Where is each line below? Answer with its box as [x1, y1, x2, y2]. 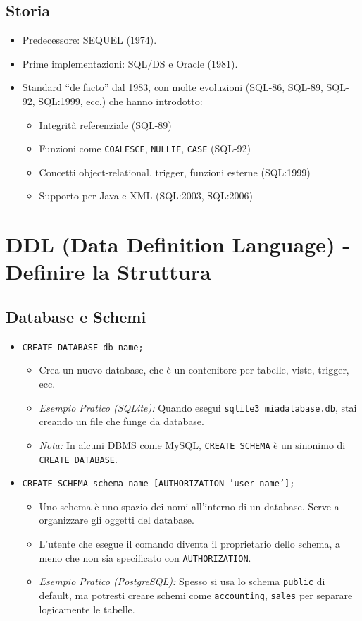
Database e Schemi [6, 305, 146, 327]
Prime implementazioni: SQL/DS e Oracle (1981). [22, 56, 238, 70]
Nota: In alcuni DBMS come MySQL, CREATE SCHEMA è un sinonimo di [39, 437, 346, 452]
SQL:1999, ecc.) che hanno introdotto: [38, 93, 203, 108]
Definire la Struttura [6, 257, 211, 286]
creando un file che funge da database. [39, 414, 204, 429]
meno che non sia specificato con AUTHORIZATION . [39, 550, 251, 565]
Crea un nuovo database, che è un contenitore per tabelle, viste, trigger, [39, 362, 349, 377]
